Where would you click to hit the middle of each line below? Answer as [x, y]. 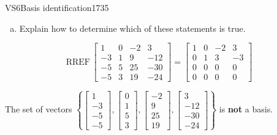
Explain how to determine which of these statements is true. [132, 28]
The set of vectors [39, 109]
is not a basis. [246, 109]
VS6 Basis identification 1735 [57, 7]
